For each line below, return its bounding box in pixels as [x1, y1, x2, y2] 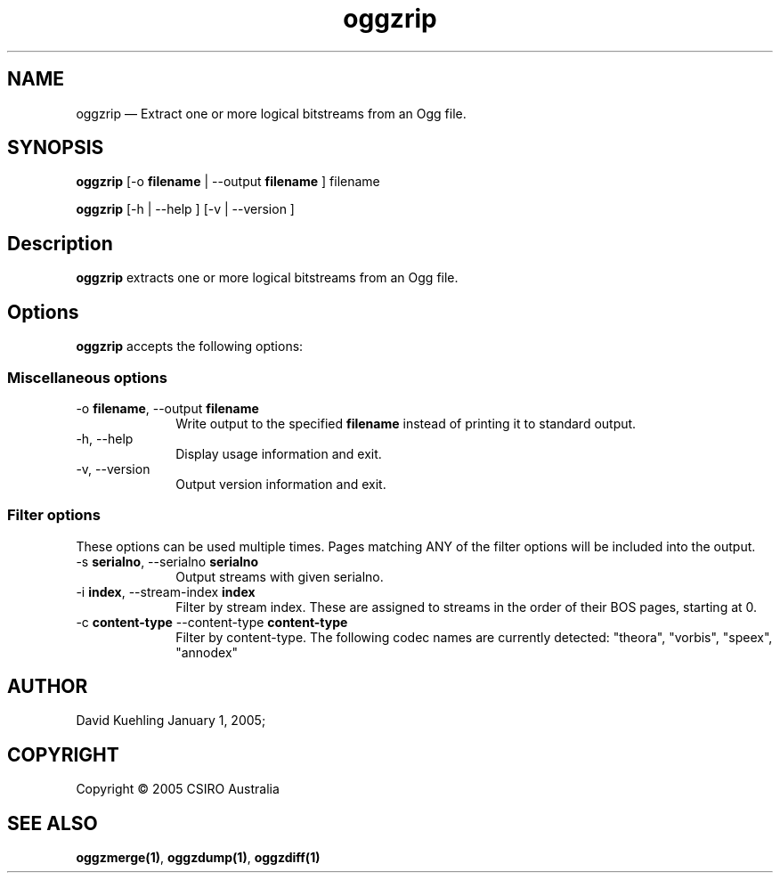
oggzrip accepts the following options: [76, 338, 304, 354]
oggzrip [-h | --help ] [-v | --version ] [76, 201, 295, 217]
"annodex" [175, 644, 239, 660]
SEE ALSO [7, 811, 98, 835]
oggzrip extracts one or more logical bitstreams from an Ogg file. [76, 270, 459, 286]
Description [7, 232, 113, 255]
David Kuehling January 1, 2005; [76, 713, 266, 729]
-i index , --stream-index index [76, 583, 256, 599]
